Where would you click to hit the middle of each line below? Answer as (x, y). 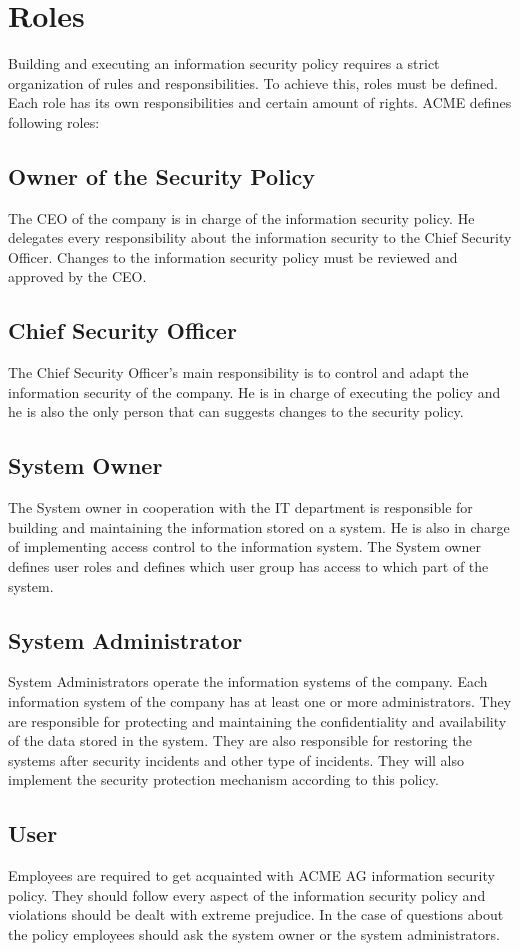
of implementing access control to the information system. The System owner (244, 546)
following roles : (54, 121)
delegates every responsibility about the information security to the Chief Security (260, 237)
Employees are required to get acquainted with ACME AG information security (251, 875)
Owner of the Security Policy (162, 175)
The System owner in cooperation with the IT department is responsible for (240, 507)
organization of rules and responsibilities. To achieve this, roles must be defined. (253, 82)
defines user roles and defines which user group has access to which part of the (248, 566)
